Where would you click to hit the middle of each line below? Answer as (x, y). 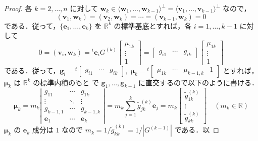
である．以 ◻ (197, 130)
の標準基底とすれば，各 (153, 25)
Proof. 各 (18, 8)
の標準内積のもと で (66, 82)
